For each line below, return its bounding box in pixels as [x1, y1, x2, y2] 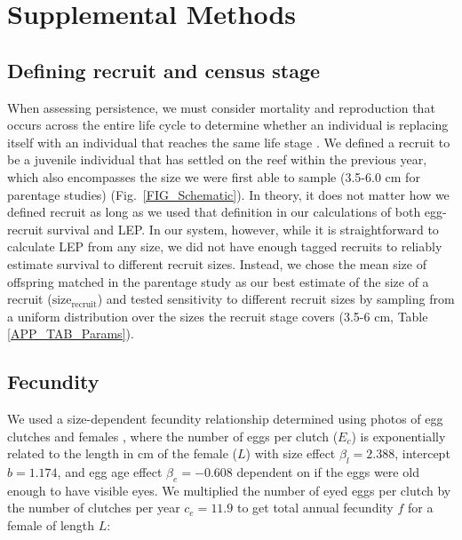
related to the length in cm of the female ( [7, 444, 238, 463]
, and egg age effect [57, 463, 163, 481]
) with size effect [245, 444, 336, 463]
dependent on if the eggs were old [236, 463, 419, 481]
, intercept [394, 444, 450, 463]
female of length [7, 516, 94, 535]
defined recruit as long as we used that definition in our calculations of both [7, 202, 421, 221]
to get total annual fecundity [236, 498, 394, 517]
